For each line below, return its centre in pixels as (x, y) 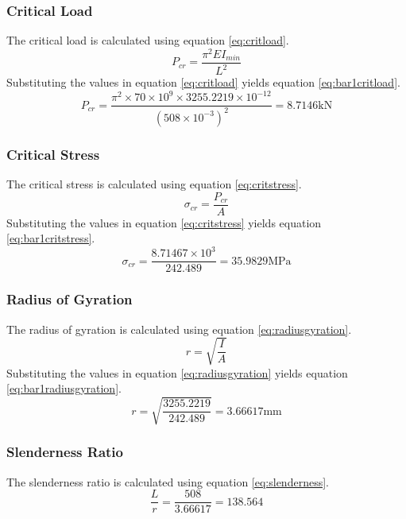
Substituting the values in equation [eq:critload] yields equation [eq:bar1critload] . (203, 82)
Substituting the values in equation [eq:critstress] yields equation (164, 222)
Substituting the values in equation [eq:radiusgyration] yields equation (177, 372)
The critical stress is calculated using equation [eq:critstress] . (154, 184)
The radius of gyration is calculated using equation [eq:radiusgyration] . (179, 329)
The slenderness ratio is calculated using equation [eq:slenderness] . (168, 481)
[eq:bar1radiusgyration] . (64, 388)
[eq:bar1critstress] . (51, 238)
